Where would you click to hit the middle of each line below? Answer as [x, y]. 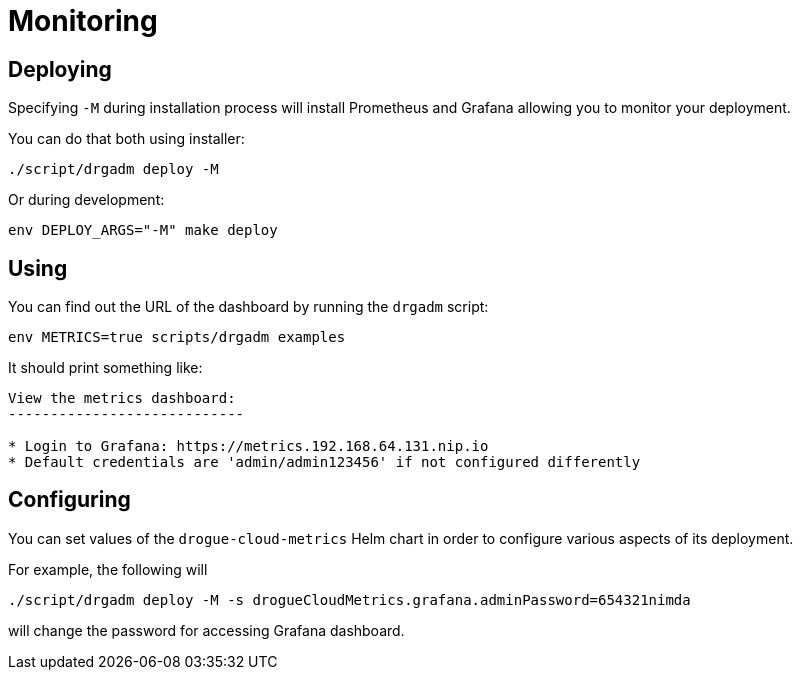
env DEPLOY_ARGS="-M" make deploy [143, 230]
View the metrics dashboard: [122, 398]
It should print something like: [105, 368]
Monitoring [83, 21]
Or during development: [86, 200]
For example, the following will [108, 569]
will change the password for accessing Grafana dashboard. [206, 630]
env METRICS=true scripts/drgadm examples [177, 337]
